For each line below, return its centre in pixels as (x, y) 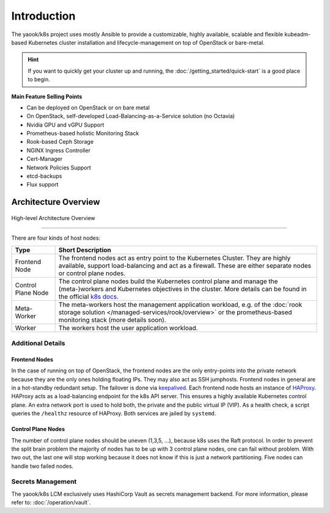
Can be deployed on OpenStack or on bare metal (88, 108)
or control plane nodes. (92, 273)
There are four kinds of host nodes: (56, 238)
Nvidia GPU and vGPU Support (65, 125)
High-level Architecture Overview (53, 218)
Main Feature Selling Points (47, 96)
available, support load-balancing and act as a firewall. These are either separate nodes (185, 265)
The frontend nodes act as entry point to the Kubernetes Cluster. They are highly (174, 258)
